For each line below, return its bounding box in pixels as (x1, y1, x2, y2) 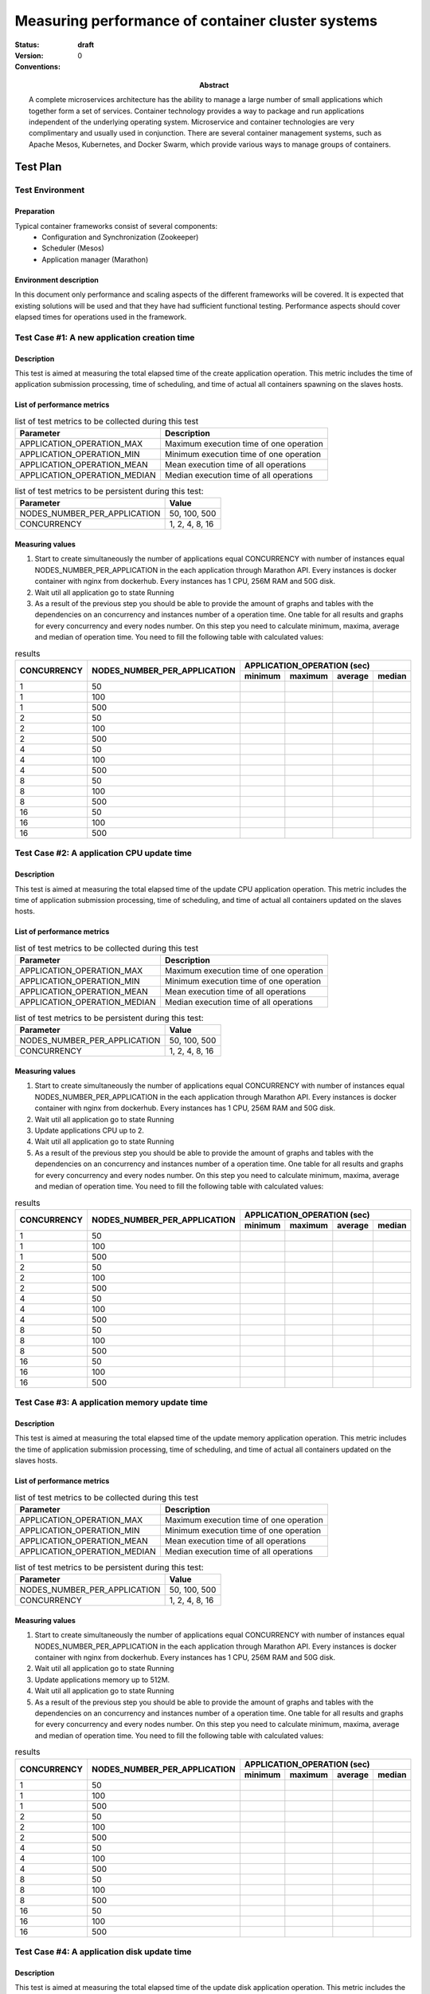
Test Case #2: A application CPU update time (14, 848, 193, 859)
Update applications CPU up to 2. (34, 1125, 145, 1136)
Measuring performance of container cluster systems (14, 12, 378, 30)
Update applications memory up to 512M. (34, 1675, 170, 1685)
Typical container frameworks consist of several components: (14, 221, 218, 231)
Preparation (14, 207, 55, 216)
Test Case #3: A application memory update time (14, 1397, 209, 1408)
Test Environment (14, 184, 85, 195)
